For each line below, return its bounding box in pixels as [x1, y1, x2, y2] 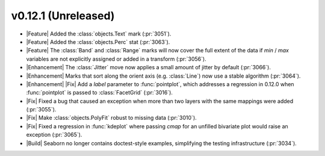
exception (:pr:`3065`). [26, 131, 82, 139]
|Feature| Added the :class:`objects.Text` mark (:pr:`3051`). [26, 30, 172, 37]
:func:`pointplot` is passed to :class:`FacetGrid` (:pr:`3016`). [26, 89, 173, 96]
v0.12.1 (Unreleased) [11, 9, 115, 22]
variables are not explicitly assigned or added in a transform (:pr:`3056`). [26, 55, 207, 63]
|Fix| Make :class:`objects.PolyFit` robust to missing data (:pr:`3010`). [26, 114, 197, 122]
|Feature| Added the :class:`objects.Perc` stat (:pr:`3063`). [26, 38, 170, 45]
